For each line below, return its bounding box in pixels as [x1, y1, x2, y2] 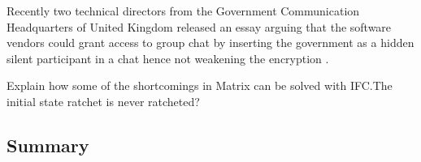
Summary [7, 132, 89, 157]
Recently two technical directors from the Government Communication [7, 2, 360, 19]
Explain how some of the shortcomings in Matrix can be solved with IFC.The [7, 77, 393, 94]
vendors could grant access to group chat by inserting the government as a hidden [7, 34, 414, 51]
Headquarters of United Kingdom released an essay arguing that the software [7, 18, 392, 35]
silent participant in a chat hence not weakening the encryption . [7, 49, 329, 66]
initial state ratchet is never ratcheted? [7, 92, 200, 109]
